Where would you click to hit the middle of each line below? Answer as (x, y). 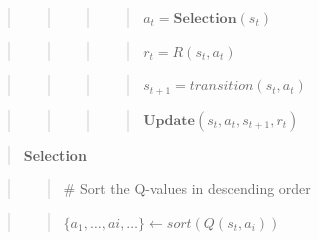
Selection (55, 154)
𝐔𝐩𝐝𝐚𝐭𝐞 (169, 120)
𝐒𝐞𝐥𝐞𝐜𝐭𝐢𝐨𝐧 (205, 19)
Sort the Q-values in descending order (195, 188)
